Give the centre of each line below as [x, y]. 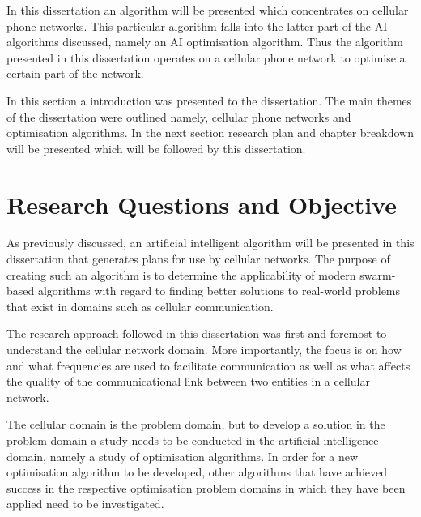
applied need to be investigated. [85, 504]
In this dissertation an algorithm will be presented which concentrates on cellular [208, 10]
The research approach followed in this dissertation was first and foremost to [197, 333]
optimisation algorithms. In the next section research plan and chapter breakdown [210, 132]
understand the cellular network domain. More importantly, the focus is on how [204, 350]
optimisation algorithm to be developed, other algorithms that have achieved [197, 472]
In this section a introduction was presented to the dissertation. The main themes [209, 100]
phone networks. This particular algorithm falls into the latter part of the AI [197, 26]
